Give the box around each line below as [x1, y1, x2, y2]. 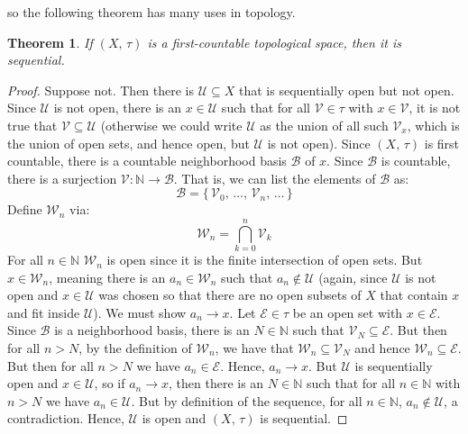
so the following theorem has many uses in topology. [7, 3, 296, 21]
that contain [380, 285, 448, 304]
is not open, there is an [53, 98, 182, 117]
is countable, [381, 151, 451, 170]
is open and [142, 409, 206, 428]
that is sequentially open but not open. [239, 80, 454, 99]
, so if [94, 374, 125, 393]
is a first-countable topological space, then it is [147, 32, 401, 51]
